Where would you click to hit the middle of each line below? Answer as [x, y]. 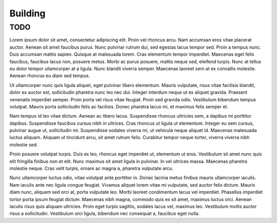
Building [27, 13]
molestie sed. [24, 144]
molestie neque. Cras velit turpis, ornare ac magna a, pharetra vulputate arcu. [92, 168]
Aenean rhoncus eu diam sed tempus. [50, 76]
